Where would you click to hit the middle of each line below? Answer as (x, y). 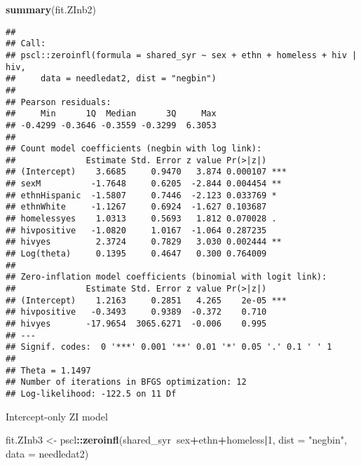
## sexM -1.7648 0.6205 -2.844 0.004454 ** (144, 184)
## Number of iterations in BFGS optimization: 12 (126, 382)
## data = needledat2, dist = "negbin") (111, 79)
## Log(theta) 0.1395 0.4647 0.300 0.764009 (136, 254)
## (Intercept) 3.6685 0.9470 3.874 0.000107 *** (146, 172)
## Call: (26, 44)
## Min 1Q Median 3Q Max (111, 114)
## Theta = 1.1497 (48, 370)
